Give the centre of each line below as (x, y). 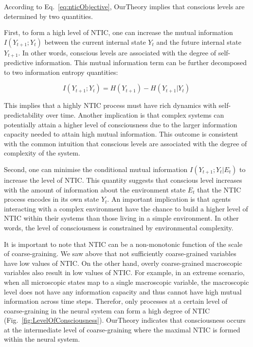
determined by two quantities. (48, 16)
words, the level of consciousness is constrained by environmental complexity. (119, 227)
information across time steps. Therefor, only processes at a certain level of (116, 301)
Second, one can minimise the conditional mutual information (96, 169)
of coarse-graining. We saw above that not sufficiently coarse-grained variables (120, 253)
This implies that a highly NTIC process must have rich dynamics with (110, 105)
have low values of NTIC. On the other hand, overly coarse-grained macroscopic (123, 263)
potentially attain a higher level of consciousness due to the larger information (121, 124)
